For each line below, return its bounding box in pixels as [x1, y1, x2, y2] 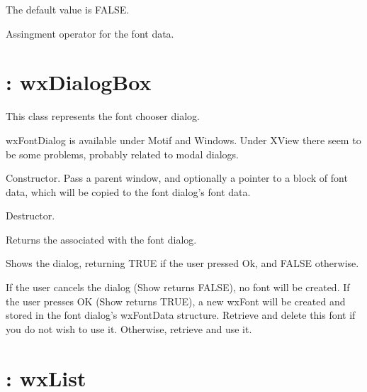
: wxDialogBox [6, 67, 152, 97]
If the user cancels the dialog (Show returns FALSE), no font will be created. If [6, 280, 350, 295]
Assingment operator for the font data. [6, 26, 174, 40]
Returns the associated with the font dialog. [6, 232, 197, 246]
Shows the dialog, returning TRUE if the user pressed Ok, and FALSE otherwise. [6, 256, 359, 271]
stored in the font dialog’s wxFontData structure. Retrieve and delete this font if [6, 307, 356, 322]
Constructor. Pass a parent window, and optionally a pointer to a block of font [6, 170, 348, 185]
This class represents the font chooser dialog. [6, 109, 200, 124]
